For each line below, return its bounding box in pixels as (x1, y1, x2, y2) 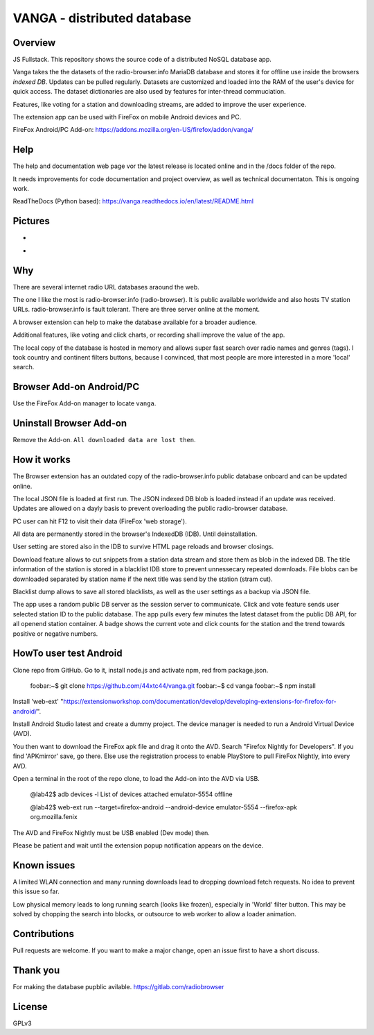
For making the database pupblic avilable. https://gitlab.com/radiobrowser (12, 982, 224, 991)
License (12, 1000, 48, 1013)
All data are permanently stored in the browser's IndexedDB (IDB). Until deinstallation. (12, 530, 258, 538)
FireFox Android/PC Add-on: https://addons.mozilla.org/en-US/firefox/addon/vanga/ (12, 126, 253, 134)
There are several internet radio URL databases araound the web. (12, 283, 200, 291)
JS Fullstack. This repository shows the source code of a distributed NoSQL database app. (12, 56, 271, 64)
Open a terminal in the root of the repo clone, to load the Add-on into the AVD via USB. (12, 775, 260, 783)
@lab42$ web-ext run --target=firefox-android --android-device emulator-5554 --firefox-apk (30, 802, 298, 811)
